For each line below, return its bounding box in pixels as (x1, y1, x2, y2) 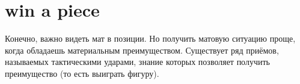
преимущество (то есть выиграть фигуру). (5, 67, 159, 79)
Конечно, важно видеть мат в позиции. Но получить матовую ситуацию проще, (5, 32, 296, 45)
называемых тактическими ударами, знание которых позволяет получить (5, 55, 270, 68)
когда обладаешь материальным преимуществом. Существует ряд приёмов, (5, 43, 279, 56)
